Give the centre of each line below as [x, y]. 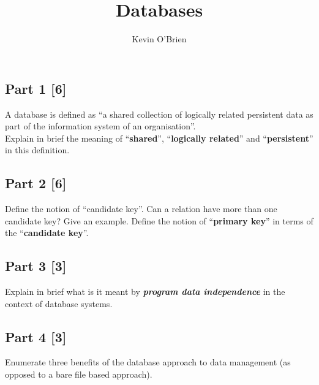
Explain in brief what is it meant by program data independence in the [145, 292]
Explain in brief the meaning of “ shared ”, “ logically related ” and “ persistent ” [159, 138]
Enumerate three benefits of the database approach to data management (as [148, 362]
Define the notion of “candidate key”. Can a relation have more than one [141, 209]
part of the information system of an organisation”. [100, 126]
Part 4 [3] [36, 336]
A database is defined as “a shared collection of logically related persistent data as [159, 114]
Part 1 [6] [36, 88]
